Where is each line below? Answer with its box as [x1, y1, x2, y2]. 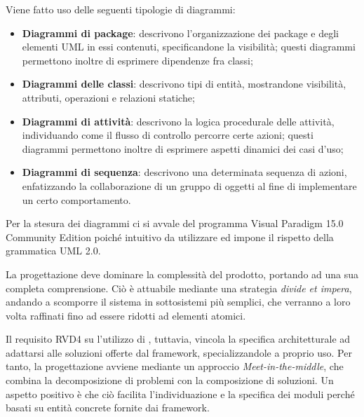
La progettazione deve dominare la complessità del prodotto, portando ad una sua [6, 266, 359, 281]
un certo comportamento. [22, 192, 131, 207]
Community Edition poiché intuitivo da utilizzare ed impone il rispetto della [6, 229, 334, 244]
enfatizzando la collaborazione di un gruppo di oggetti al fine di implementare [22, 178, 357, 193]
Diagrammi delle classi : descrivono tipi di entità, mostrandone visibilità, [22, 76, 346, 91]
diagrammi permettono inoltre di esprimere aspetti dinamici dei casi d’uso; [22, 141, 344, 156]
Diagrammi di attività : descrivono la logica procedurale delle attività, [22, 114, 335, 128]
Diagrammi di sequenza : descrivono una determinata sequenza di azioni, [22, 165, 347, 179]
